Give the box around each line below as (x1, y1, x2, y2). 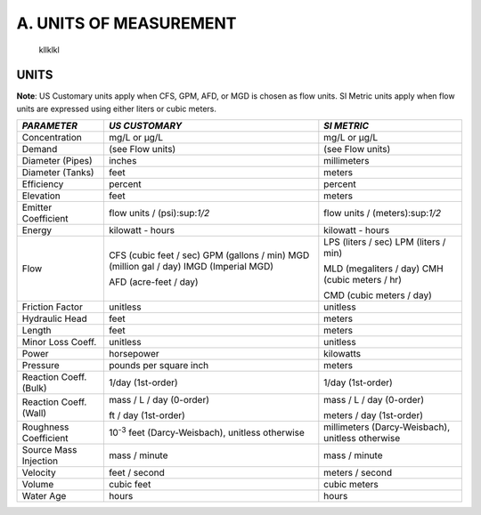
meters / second (323, 467, 393, 479)
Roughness (21, 421, 69, 433)
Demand (21, 143, 58, 156)
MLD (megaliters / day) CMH (323, 262, 444, 275)
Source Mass (21, 444, 77, 456)
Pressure (21, 359, 60, 372)
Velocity (21, 467, 57, 479)
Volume (21, 479, 54, 491)
